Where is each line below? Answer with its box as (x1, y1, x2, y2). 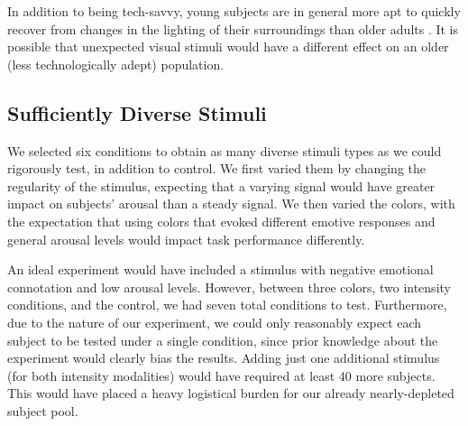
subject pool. (7, 401, 78, 420)
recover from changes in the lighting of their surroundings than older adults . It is (7, 19, 459, 38)
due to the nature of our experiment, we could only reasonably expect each (7, 312, 422, 331)
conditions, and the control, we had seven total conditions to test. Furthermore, (7, 295, 447, 314)
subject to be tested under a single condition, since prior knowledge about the (7, 330, 438, 349)
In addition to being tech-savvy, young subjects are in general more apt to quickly (7, 2, 461, 20)
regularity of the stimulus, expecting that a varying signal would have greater (7, 176, 436, 195)
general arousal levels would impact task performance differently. (7, 229, 365, 248)
